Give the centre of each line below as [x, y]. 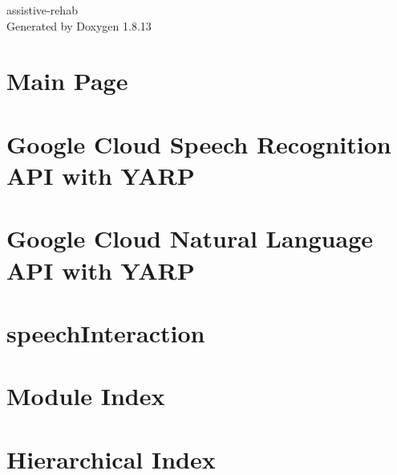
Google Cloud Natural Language [190, 238]
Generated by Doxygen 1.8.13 [79, 25]
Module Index [86, 396]
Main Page [67, 81]
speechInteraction [106, 332]
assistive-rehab [42, 10]
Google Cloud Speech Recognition [199, 143]
